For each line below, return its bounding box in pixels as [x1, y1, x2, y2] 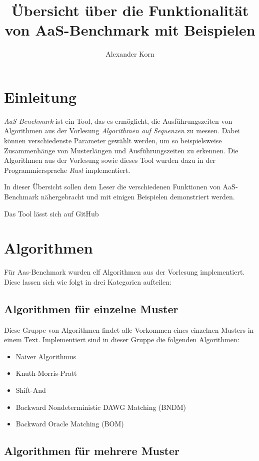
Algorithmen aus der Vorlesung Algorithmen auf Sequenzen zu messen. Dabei [4, 125, 240, 136]
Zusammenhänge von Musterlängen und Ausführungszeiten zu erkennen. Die [4, 145, 238, 155]
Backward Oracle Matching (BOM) [15, 418, 124, 429]
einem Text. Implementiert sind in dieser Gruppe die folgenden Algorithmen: [4, 334, 239, 345]
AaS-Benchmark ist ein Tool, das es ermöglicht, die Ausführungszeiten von [4, 115, 232, 126]
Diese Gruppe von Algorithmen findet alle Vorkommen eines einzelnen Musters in [4, 324, 254, 335]
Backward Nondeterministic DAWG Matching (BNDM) [15, 401, 186, 412]
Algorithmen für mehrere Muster [4, 443, 179, 458]
